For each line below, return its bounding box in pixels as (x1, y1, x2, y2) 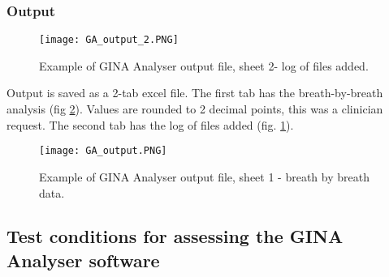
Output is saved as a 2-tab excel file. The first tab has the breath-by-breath (6, 84, 383, 101)
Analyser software (6, 247, 160, 272)
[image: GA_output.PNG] (39, 145, 167, 157)
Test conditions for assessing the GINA (6, 224, 344, 249)
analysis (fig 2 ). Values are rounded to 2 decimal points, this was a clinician (6, 100, 383, 117)
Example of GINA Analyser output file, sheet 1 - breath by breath (39, 168, 370, 185)
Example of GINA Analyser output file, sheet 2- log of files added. (39, 57, 369, 74)
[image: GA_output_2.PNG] (39, 34, 179, 46)
